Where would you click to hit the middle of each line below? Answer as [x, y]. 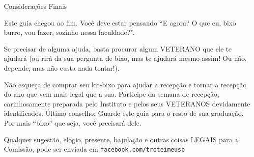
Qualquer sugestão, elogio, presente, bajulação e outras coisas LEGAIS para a [121, 139]
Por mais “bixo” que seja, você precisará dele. [73, 122]
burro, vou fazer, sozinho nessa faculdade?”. [69, 32]
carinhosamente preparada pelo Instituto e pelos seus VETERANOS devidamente [127, 103]
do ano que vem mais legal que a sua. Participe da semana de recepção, [112, 94]
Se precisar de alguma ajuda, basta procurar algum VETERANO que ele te [118, 48]
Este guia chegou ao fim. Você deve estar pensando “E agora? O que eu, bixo [120, 22]
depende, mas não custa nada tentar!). [62, 67]
